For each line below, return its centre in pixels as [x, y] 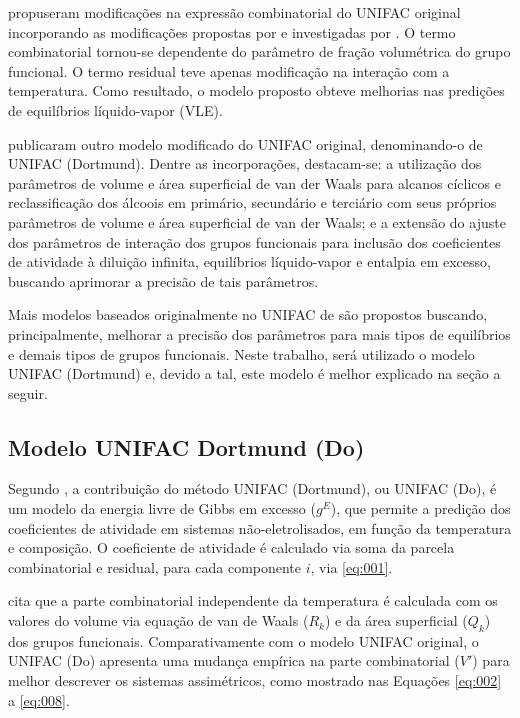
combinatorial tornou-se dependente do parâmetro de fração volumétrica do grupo [259, 51]
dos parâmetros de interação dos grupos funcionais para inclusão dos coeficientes [254, 241]
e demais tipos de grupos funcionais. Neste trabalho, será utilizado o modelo [241, 353]
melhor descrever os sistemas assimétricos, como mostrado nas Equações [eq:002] [255, 680]
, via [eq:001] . [351, 566]
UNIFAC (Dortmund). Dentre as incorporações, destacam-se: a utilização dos [245, 163]
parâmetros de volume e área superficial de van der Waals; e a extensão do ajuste [257, 221]
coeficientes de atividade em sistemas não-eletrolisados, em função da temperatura [260, 527]
